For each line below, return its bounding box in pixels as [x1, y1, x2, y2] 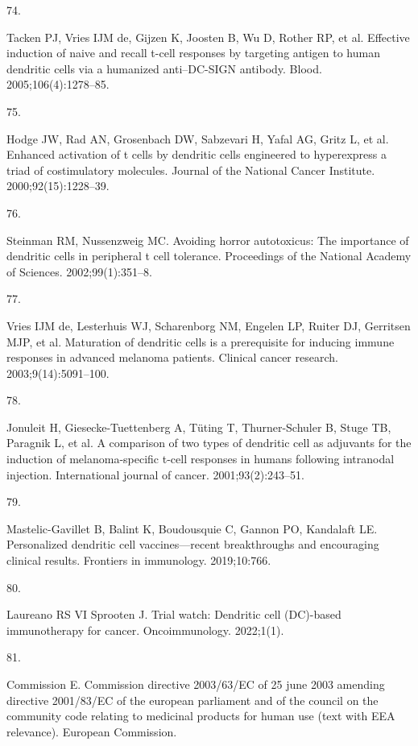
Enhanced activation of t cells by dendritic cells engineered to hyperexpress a [6, 146, 387, 163]
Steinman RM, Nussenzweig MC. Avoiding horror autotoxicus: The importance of [6, 231, 409, 248]
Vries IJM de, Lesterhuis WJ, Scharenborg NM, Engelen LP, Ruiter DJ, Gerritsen [6, 317, 411, 334]
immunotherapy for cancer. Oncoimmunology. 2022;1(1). [6, 621, 284, 638]
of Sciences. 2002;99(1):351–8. [6, 263, 152, 280]
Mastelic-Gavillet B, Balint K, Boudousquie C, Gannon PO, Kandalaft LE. [6, 520, 378, 537]
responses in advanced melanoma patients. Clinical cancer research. [6, 349, 338, 366]
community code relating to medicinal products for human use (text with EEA [6, 707, 395, 724]
